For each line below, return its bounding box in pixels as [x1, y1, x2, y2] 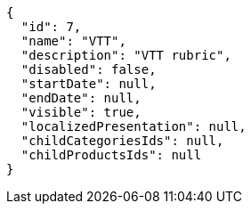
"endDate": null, [20, 91, 142, 105]
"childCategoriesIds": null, [20, 134, 224, 148]
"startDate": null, [20, 77, 157, 91]
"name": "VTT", [20, 34, 126, 48]
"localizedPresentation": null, [20, 119, 247, 134]
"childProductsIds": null [20, 148, 202, 162]
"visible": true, [20, 105, 142, 119]
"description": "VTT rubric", [20, 48, 231, 62]
